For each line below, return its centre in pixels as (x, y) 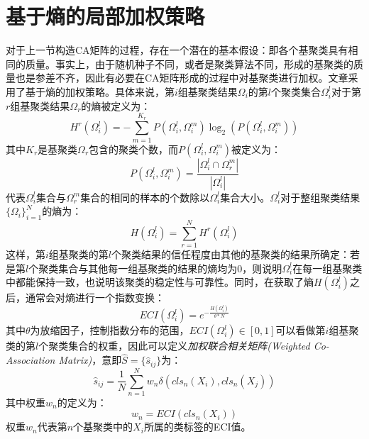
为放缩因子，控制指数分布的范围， (110, 330)
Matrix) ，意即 (90, 360)
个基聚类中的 (103, 427)
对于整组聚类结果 (320, 197)
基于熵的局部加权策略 (105, 16)
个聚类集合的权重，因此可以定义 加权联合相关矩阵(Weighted (174, 346)
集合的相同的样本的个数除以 (145, 197)
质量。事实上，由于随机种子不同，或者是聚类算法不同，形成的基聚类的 (189, 63)
